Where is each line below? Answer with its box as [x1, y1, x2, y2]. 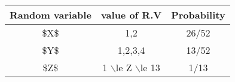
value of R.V [100, 8, 162, 22]
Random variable [10, 8, 91, 22]
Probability [171, 8, 225, 22]
